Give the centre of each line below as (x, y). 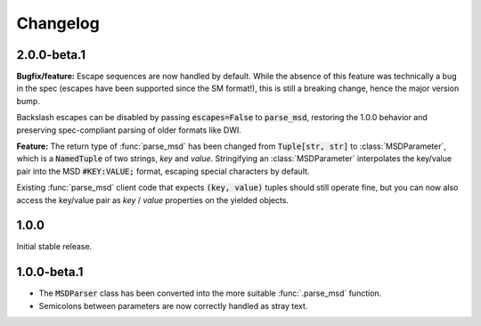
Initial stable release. (54, 247)
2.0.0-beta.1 (51, 55)
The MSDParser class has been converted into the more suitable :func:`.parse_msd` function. (210, 293)
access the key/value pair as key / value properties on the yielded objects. (153, 200)
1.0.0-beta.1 (50, 272)
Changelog (58, 23)
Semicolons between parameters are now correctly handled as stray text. (173, 306)
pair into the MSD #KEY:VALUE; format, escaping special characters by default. (163, 171)
